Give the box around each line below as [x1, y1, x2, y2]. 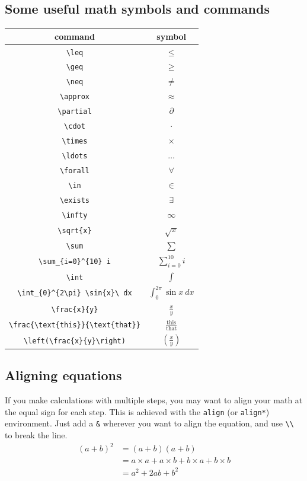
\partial [57, 107, 92, 116]
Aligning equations [5, 366, 122, 384]
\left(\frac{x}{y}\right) [24, 336, 126, 345]
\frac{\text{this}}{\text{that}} [9, 321, 140, 330]
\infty [62, 211, 88, 219]
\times [62, 136, 88, 145]
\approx [59, 93, 90, 101]
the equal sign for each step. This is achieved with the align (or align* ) [5, 405, 270, 418]
